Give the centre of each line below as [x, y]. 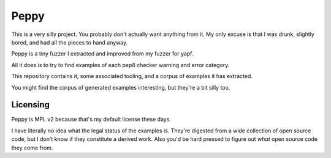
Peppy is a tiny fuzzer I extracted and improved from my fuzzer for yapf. [102, 54]
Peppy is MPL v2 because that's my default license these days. [91, 120]
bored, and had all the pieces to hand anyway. [70, 42]
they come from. [32, 148]
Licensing [31, 105]
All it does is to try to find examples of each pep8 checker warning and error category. [120, 65]
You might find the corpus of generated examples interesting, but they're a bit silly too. [121, 87]
